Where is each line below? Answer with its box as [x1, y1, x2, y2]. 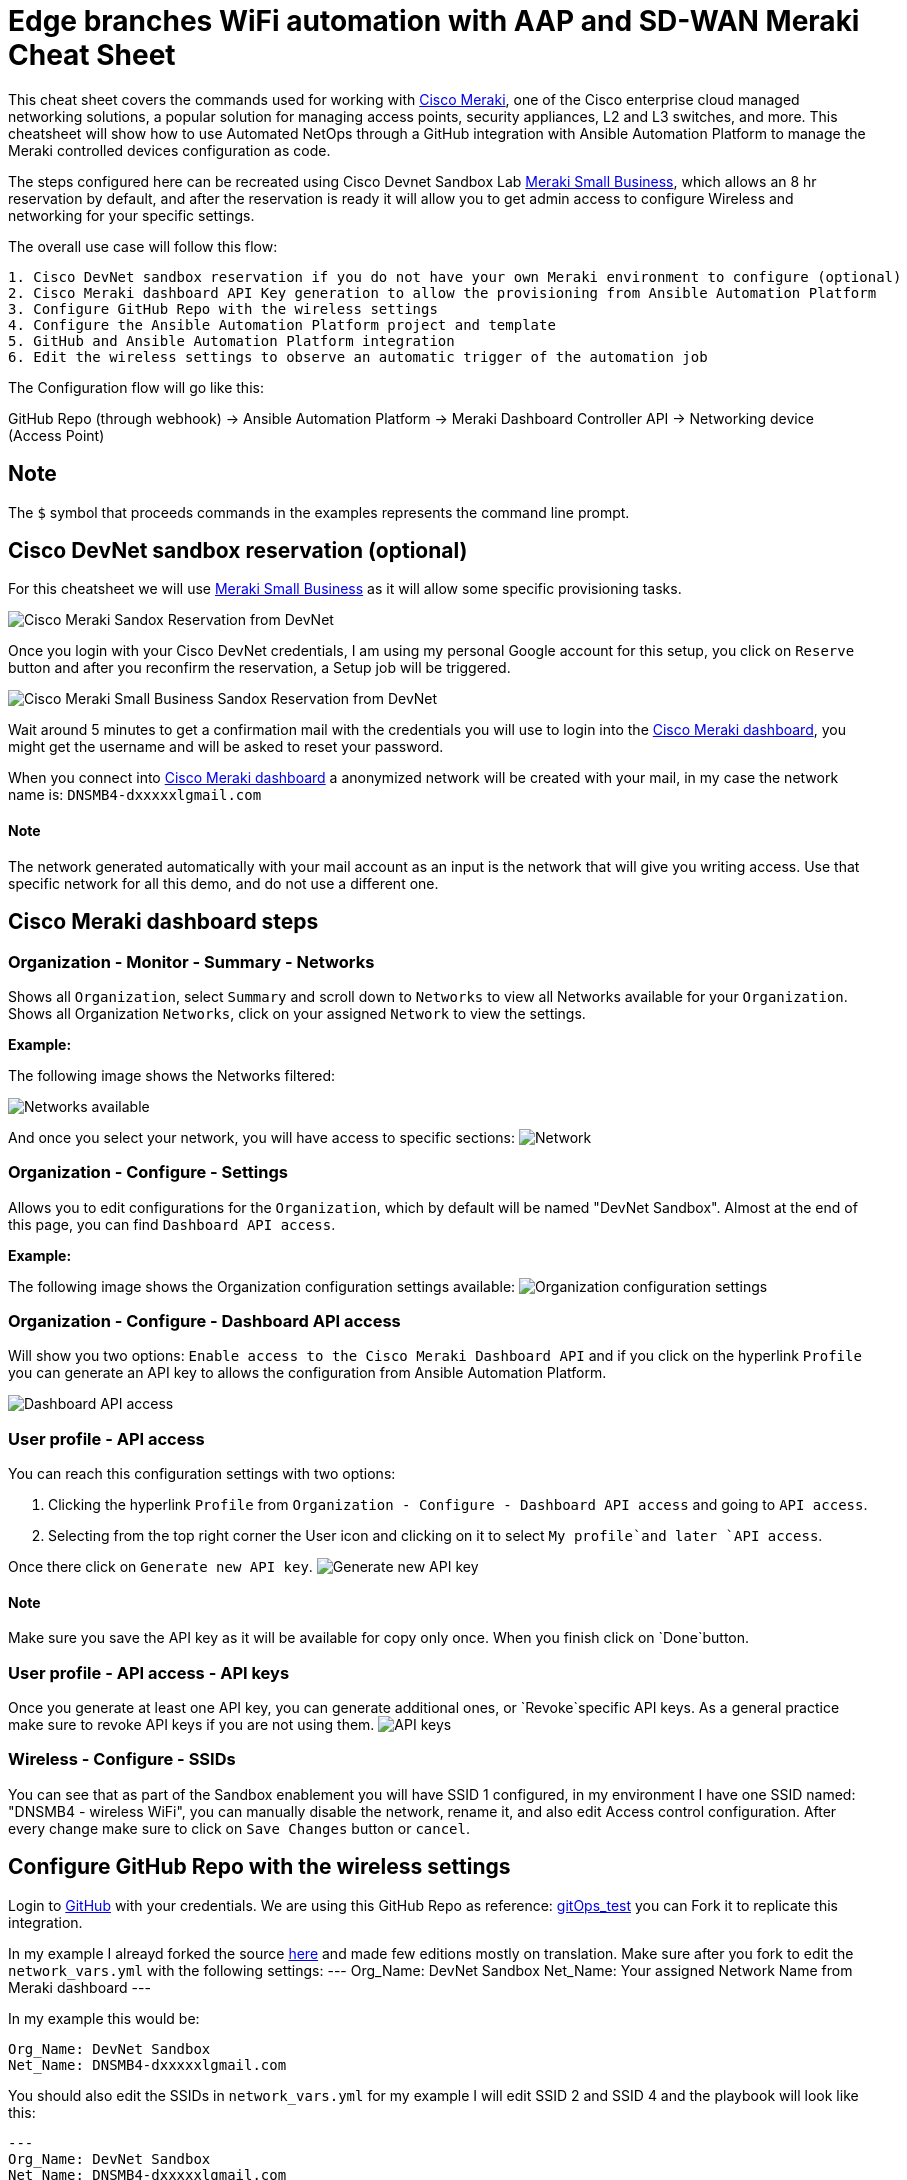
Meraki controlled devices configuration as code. [8, 141, 331, 159]
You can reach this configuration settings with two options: [8, 1465, 396, 1483]
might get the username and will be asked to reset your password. [8, 738, 444, 756]
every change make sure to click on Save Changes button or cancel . [8, 1819, 471, 1837]
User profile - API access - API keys [8, 1662, 290, 1683]
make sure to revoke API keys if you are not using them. [8, 1716, 375, 1734]
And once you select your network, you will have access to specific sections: [8, 1128, 516, 1146]
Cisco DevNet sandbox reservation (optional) [8, 538, 468, 564]
